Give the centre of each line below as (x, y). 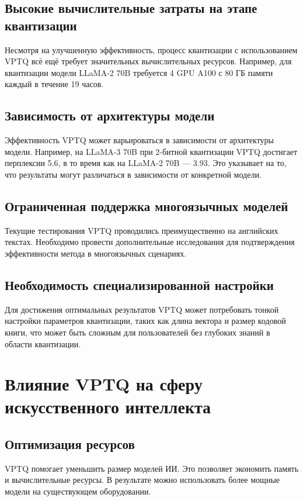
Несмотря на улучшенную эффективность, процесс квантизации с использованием (151, 49)
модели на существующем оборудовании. (78, 491)
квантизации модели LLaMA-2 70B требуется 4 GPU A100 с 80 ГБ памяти (139, 72)
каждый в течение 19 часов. (54, 84)
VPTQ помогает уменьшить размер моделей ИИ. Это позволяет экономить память (152, 468)
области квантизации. (43, 343)
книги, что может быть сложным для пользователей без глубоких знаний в (137, 332)
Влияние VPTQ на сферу (104, 384)
